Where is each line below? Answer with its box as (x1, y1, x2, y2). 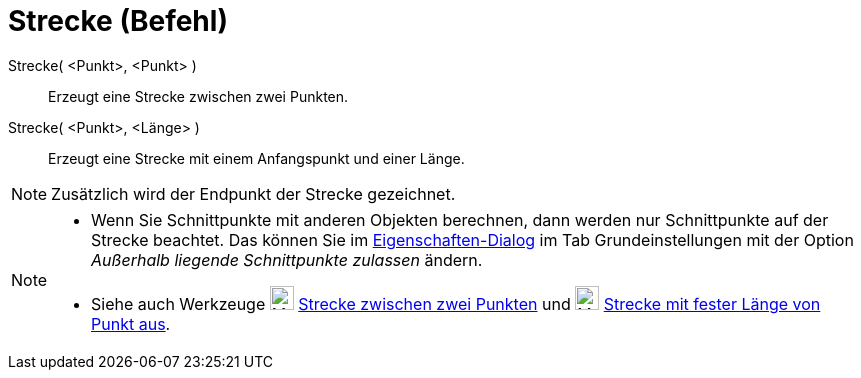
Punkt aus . (91, 313, 171, 334)
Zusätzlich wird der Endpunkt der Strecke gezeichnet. (51, 183, 456, 204)
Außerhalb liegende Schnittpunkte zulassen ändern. (91, 249, 483, 270)
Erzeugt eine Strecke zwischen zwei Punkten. (48, 87, 349, 105)
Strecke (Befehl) (8, 4, 228, 38)
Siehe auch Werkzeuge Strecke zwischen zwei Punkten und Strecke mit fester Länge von (91, 293, 821, 314)
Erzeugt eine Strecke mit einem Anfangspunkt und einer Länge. (48, 149, 465, 167)
